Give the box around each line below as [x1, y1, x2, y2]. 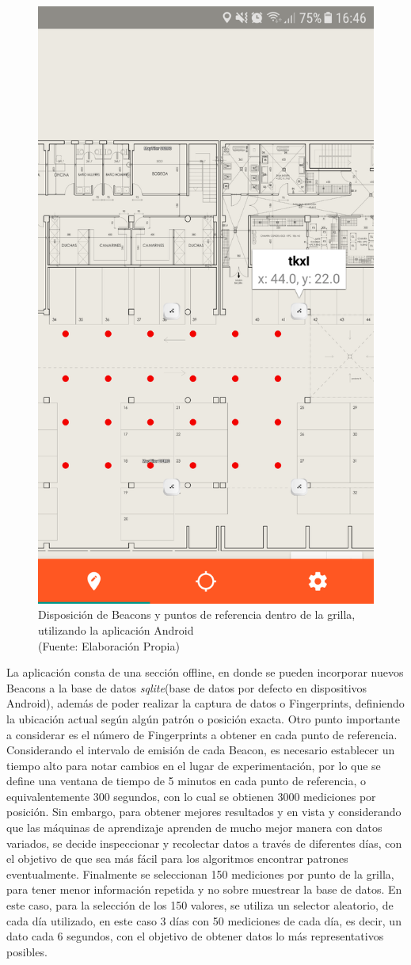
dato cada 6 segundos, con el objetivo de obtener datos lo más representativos [6, 928, 384, 944]
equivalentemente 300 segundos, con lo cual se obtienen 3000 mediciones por [6, 788, 376, 804]
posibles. [6, 943, 48, 959]
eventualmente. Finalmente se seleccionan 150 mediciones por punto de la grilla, [6, 865, 394, 882]
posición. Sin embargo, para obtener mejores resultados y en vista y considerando [6, 803, 401, 820]
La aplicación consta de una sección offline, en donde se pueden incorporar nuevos [6, 664, 404, 681]
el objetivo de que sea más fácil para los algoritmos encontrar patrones [6, 850, 348, 867]
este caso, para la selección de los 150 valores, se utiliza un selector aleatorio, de [6, 897, 394, 914]
